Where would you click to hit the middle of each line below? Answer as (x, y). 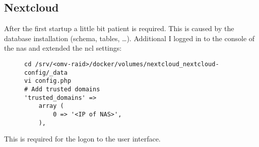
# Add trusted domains (62, 89)
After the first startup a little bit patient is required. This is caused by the (119, 28)
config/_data (46, 72)
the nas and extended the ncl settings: (63, 48)
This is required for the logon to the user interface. (82, 139)
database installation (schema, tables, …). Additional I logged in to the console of (129, 38)
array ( (51, 106)
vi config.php (48, 81)
